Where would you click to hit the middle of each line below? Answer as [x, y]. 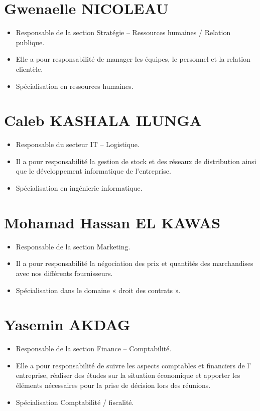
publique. [30, 42]
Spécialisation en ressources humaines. [75, 86]
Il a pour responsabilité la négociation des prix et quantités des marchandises [135, 263]
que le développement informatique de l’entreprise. [93, 171]
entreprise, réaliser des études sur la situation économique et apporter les [128, 375]
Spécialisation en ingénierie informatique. [79, 188]
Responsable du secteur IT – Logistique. [78, 144]
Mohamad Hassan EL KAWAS [112, 222]
